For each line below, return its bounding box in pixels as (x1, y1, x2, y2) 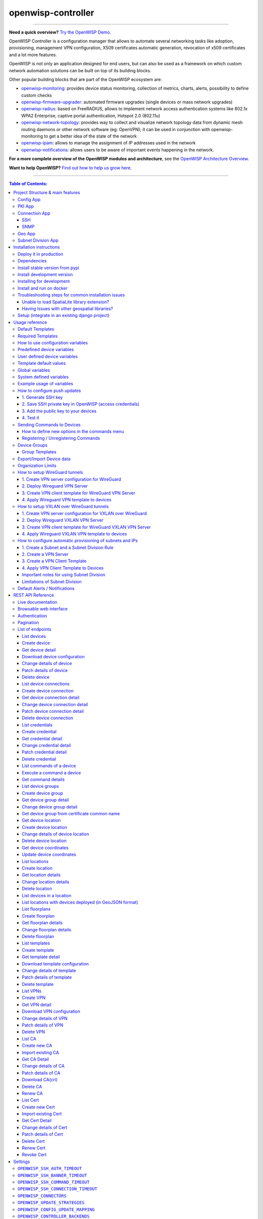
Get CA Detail (22, 1056, 49, 1062)
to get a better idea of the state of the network (44, 133, 137, 139)
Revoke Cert (22, 1152, 47, 1158)
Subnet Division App (18, 237, 58, 243)
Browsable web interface (18, 606, 68, 612)
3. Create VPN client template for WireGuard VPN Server (22, 490, 135, 496)
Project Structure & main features (13, 190, 80, 196)
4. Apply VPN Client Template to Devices (22, 565, 104, 570)
